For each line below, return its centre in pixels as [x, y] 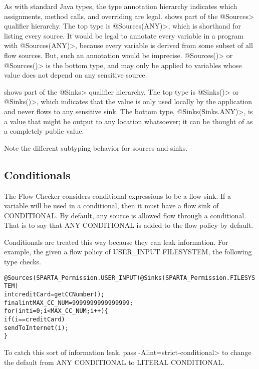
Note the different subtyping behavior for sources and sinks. [96, 147]
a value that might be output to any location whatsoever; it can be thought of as [128, 121]
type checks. [23, 262]
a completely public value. [44, 131]
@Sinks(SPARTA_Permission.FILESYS [198, 278]
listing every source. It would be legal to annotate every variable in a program [124, 35]
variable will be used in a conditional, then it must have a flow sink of [111, 206]
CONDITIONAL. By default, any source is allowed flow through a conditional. [125, 215]
